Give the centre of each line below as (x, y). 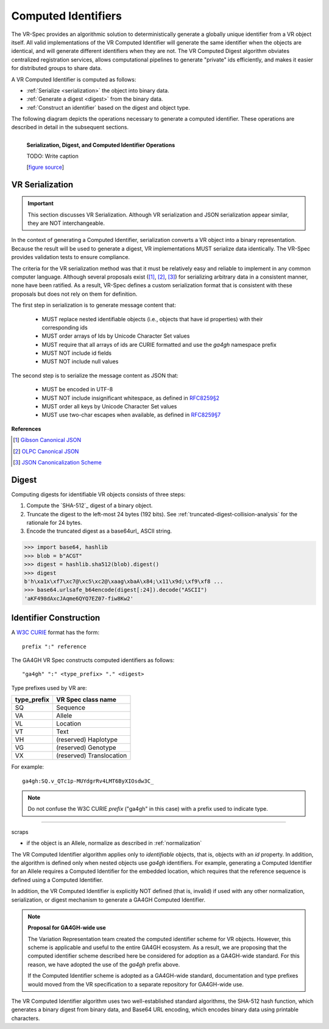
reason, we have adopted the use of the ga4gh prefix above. (104, 964)
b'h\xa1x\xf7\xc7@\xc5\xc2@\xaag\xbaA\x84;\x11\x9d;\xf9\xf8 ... (124, 581)
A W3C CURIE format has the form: (55, 632)
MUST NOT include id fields (77, 353)
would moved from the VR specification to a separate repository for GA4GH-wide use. (136, 984)
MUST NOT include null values (80, 361)
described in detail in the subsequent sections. (70, 127)
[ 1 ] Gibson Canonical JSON (47, 440)
